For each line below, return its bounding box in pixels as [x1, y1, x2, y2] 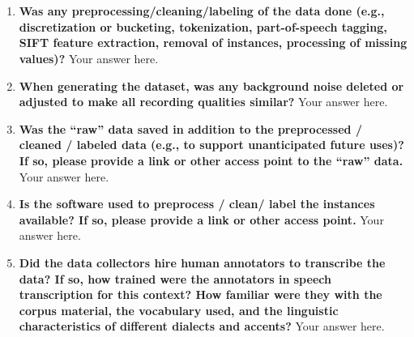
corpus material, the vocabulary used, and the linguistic [19, 301, 339, 318]
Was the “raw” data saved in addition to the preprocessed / [19, 120, 362, 137]
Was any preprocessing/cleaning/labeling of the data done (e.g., [19, 2, 385, 19]
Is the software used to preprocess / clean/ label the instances [19, 195, 375, 212]
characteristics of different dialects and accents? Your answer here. [19, 318, 385, 335]
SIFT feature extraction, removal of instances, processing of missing [19, 34, 408, 51]
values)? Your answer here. [19, 49, 159, 66]
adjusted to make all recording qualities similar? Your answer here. [19, 93, 388, 110]
